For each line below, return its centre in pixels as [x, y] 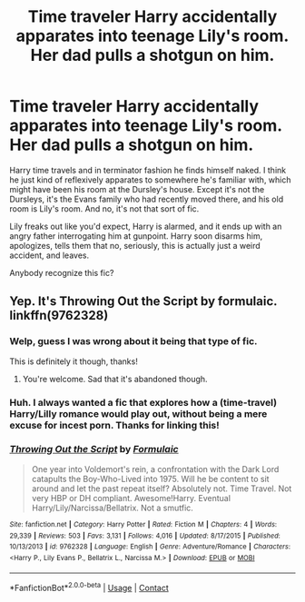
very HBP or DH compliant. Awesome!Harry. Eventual [131, 498]
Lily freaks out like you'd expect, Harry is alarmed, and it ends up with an [146, 226]
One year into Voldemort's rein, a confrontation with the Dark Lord [155, 469]
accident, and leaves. [49, 255]
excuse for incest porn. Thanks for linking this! [114, 425]
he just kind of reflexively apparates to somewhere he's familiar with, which [151, 180]
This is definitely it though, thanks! [74, 361]
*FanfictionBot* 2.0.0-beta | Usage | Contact [89, 587]
